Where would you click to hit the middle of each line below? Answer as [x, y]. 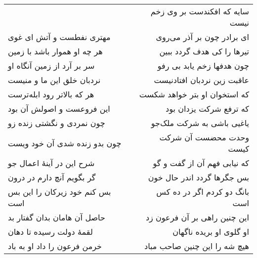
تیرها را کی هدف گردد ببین [204, 51]
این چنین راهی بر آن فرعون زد [197, 217]
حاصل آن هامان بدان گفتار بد [57, 217]
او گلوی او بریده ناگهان [211, 232]
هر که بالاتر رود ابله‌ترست [51, 94]
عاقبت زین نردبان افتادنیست [201, 80]
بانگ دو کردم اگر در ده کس [203, 192]
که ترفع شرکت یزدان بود [207, 108]
